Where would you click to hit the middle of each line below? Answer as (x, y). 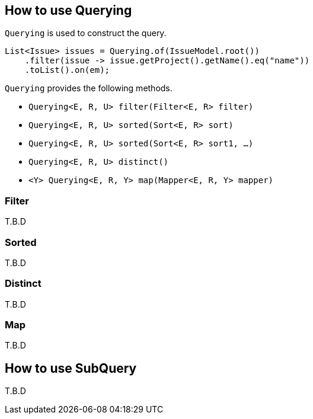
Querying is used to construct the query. (86, 33)
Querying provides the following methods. (89, 88)
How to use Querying (68, 10)
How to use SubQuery (71, 368)
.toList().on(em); (67, 70)
